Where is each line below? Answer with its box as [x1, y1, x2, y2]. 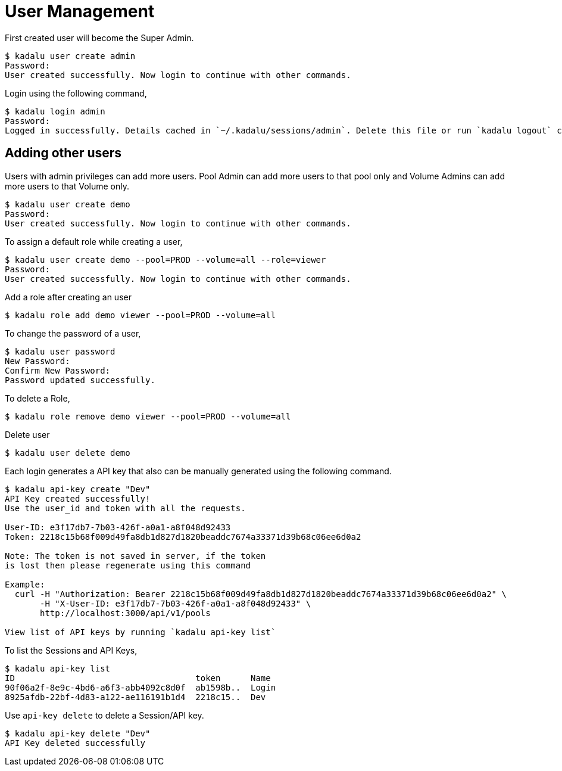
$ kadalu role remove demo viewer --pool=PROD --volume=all [5, 411, 291, 421]
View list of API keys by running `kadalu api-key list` [5, 627, 276, 637]
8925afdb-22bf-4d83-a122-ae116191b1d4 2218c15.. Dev [5, 692, 266, 702]
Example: [5, 579, 45, 589]
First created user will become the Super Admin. [5, 32, 194, 43]
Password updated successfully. [5, 375, 155, 385]
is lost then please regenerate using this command [5, 560, 251, 570]
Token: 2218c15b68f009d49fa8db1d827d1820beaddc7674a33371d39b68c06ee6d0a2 [5, 531, 361, 542]
